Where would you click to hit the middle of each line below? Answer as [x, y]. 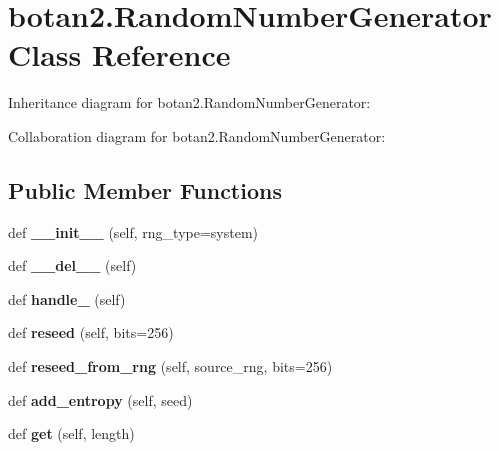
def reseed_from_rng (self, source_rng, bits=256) [170, 366]
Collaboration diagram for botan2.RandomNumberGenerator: [197, 135]
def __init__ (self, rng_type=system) [133, 231]
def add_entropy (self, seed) [100, 399]
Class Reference [119, 54]
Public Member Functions [145, 189]
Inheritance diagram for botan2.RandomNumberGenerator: [189, 102]
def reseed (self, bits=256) [91, 332]
